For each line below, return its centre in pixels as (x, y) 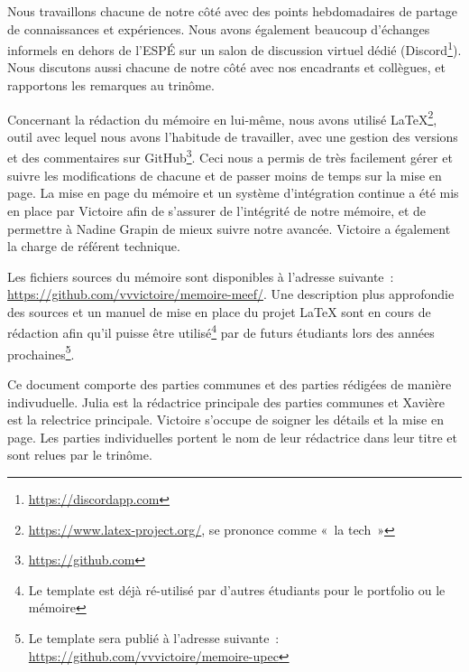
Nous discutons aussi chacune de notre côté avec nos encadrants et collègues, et (226, 67)
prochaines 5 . (41, 352)
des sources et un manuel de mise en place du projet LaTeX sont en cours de (219, 311)
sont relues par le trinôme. (80, 455)
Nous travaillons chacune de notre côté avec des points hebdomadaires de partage (233, 11)
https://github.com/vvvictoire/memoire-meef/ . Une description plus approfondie (231, 294)
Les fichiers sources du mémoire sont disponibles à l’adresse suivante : (201, 276)
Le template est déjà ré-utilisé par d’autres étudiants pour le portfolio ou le (237, 589)
